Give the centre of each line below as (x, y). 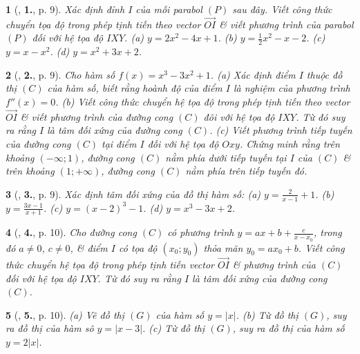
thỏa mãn (223, 247)
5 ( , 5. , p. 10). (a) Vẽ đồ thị (65, 314)
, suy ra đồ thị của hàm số (288, 328)
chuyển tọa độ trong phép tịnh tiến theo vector (103, 24)
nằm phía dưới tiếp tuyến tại (226, 157)
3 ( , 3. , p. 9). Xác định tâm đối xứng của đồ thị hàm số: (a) (133, 194)
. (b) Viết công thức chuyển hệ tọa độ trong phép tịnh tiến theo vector (203, 102)
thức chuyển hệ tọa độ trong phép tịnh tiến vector (110, 264)
